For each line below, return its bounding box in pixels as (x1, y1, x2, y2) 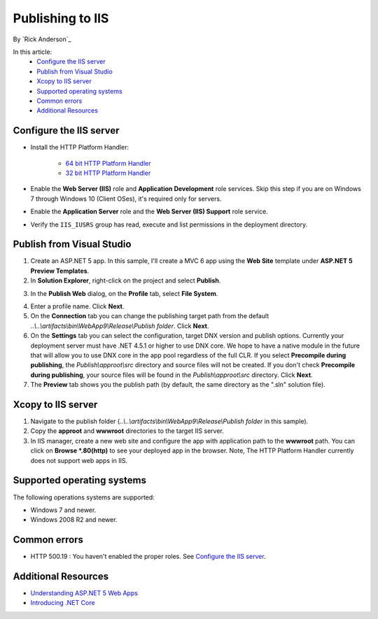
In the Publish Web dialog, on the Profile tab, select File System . (30, 289, 218, 297)
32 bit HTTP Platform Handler (65, 169, 151, 177)
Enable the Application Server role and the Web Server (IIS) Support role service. (30, 207, 269, 216)
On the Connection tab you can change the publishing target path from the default (30, 312, 269, 320)
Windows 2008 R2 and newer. (30, 515, 118, 524)
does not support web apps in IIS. (30, 456, 128, 464)
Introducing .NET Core (30, 599, 95, 607)
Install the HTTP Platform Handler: (30, 143, 129, 152)
